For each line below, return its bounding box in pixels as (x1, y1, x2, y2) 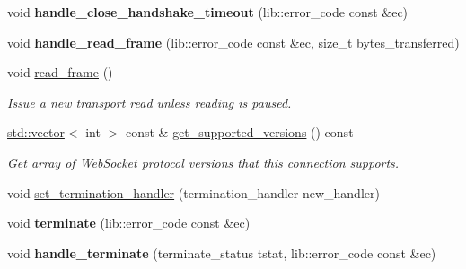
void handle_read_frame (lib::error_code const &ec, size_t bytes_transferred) (7, 32, 460, 51)
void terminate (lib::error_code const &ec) (7, 213, 251, 232)
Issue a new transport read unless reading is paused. (7, 92, 292, 111)
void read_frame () (7, 63, 113, 82)
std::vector (7, 123, 65, 142)
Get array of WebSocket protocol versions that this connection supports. (7, 152, 400, 171)
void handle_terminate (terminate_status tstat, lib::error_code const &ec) (7, 243, 436, 262)
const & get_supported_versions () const (125, 123, 354, 142)
